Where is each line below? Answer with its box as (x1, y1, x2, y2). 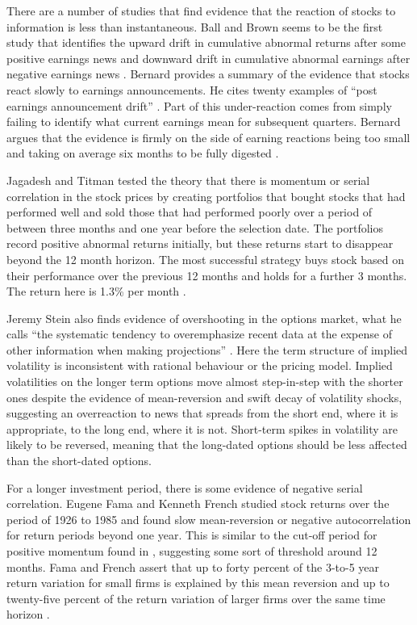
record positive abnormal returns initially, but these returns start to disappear (6, 235, 394, 252)
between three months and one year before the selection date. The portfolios (6, 219, 384, 236)
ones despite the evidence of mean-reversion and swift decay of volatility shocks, (6, 388, 402, 405)
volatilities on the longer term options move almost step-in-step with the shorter (6, 373, 403, 390)
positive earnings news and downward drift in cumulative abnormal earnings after (6, 49, 411, 66)
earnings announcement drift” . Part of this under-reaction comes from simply (6, 97, 392, 114)
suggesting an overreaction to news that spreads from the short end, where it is (6, 405, 398, 422)
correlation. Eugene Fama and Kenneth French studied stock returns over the (6, 495, 390, 512)
